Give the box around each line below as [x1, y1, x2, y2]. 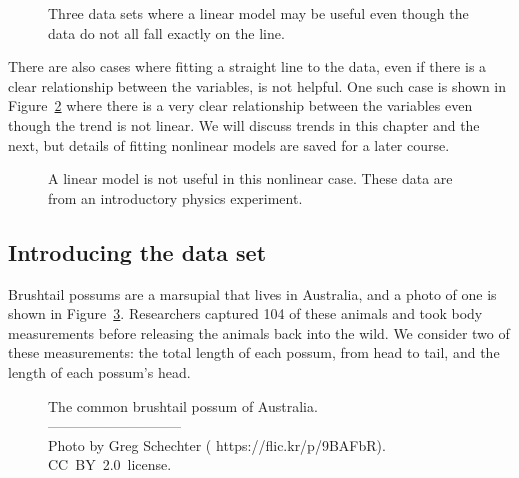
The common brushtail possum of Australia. [48, 395, 318, 416]
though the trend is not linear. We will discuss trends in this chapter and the [8, 114, 480, 135]
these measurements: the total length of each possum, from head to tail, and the [8, 342, 500, 363]
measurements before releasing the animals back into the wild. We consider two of [8, 322, 510, 343]
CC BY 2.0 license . [48, 454, 172, 475]
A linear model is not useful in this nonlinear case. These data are [48, 168, 453, 189]
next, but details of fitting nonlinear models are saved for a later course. [8, 134, 450, 155]
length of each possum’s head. [8, 361, 191, 382]
